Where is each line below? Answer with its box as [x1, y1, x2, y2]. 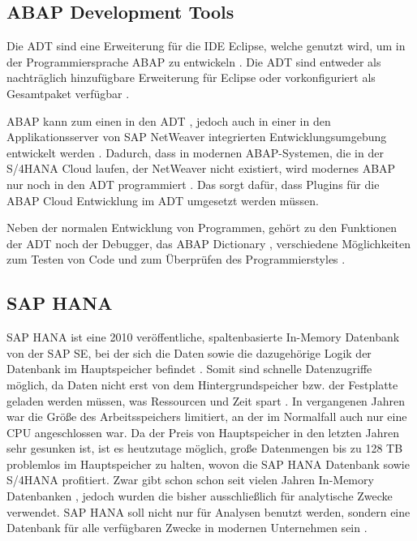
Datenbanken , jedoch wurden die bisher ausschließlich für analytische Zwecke [6, 487, 393, 505]
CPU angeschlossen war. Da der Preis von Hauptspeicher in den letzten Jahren [6, 423, 399, 440]
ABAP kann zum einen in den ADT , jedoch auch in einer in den [6, 112, 331, 129]
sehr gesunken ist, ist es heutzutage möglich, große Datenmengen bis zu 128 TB [6, 440, 403, 457]
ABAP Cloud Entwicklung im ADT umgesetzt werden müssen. [6, 191, 319, 208]
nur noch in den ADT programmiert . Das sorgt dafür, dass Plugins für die [6, 175, 380, 192]
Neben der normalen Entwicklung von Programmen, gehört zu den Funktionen [6, 219, 398, 236]
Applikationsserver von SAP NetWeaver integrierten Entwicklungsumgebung [6, 128, 387, 145]
